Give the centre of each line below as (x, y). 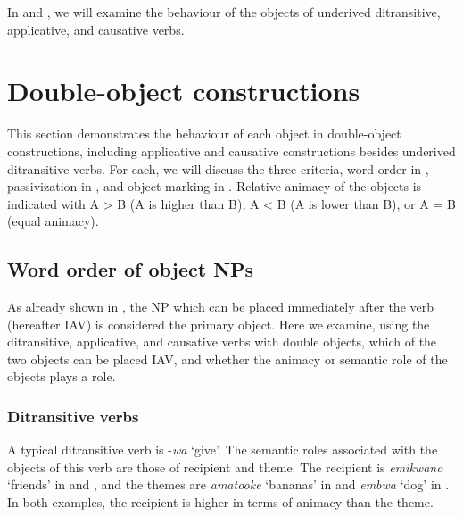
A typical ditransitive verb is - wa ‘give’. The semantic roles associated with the (223, 450)
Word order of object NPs (131, 269)
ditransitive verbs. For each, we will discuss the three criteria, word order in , (218, 168)
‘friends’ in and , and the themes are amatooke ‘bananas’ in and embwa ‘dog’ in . (228, 484)
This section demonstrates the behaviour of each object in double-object (204, 133)
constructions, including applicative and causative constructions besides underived (231, 150)
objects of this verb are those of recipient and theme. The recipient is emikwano (225, 467)
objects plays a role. (62, 376)
